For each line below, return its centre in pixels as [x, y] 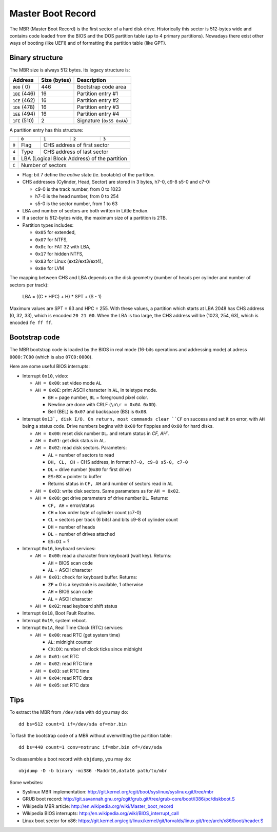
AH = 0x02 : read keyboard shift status [76, 606]
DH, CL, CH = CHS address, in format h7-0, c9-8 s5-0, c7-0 [118, 462]
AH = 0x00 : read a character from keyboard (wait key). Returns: [103, 556]
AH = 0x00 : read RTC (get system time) [78, 635]
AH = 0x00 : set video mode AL [68, 383]
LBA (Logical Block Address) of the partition [74, 158]
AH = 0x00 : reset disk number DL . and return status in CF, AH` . [102, 433]
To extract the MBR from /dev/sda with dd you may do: [69, 712]
